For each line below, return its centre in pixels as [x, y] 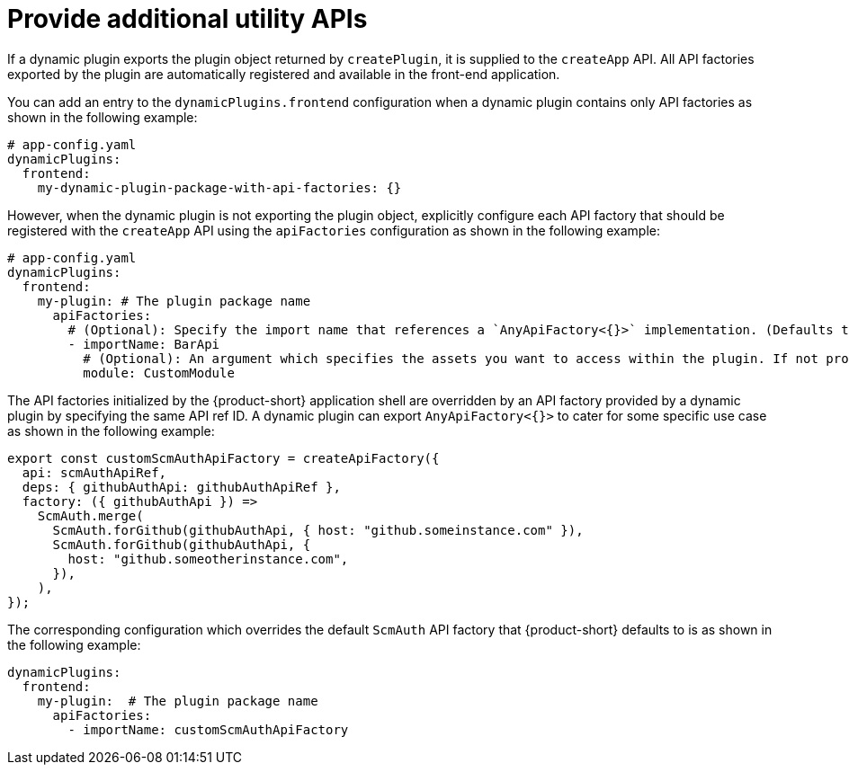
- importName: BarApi [144, 344]
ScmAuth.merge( [90, 515]
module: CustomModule [159, 373]
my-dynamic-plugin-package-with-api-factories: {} [219, 187]
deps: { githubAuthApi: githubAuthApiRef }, [181, 487]
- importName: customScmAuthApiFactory [208, 729]
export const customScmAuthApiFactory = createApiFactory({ [223, 458]
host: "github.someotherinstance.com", [208, 559]
